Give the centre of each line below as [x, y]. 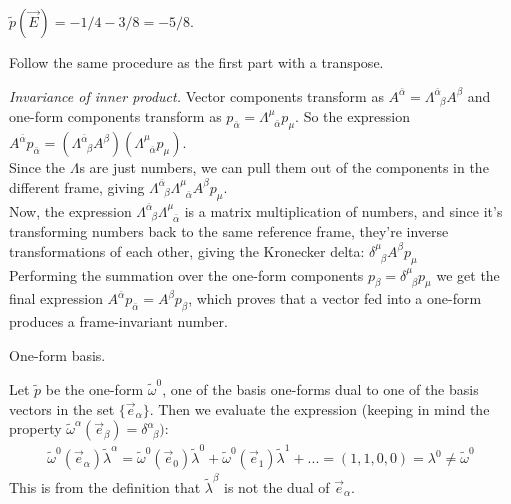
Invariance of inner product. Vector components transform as [196, 95]
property [35, 428]
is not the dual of [276, 486]
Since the [37, 167]
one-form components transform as [115, 116]
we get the [468, 274]
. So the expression [352, 116]
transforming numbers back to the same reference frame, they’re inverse [229, 231]
